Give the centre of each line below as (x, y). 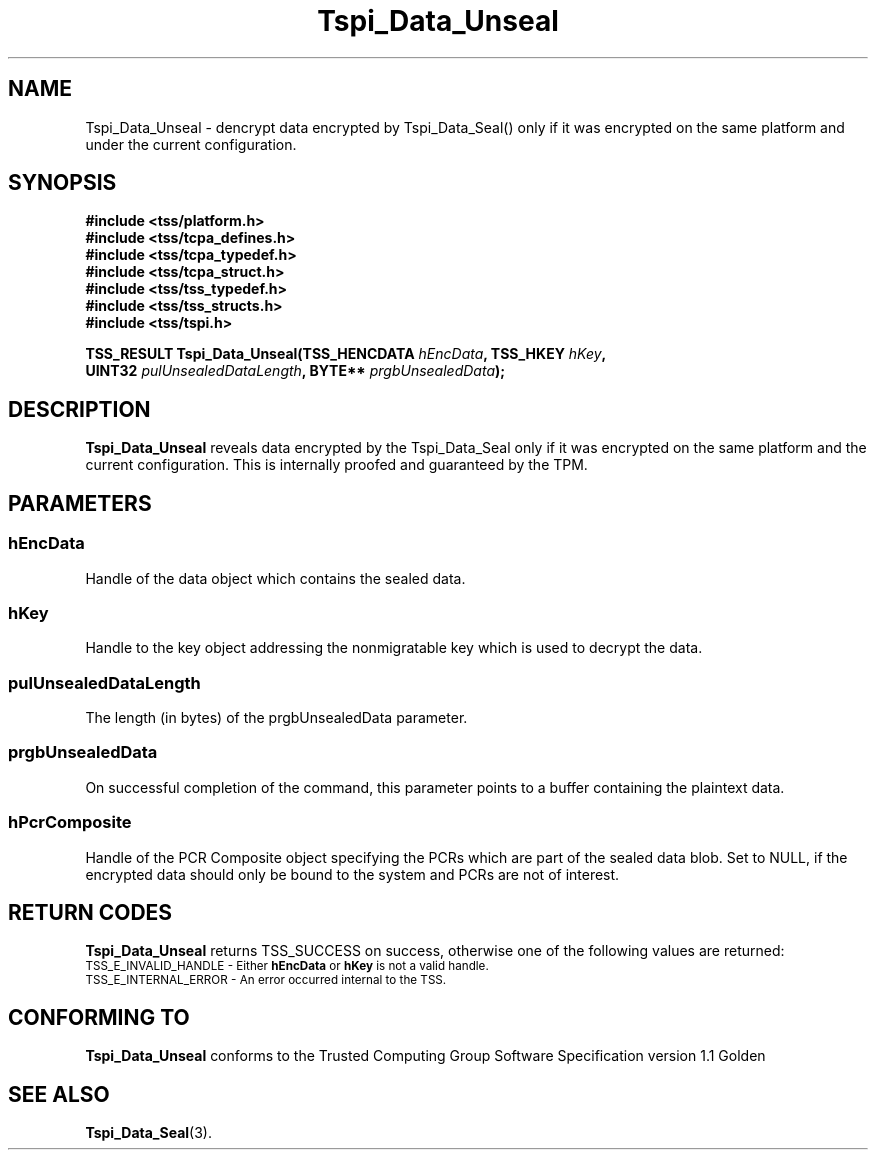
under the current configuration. (191, 144)
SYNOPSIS (62, 183)
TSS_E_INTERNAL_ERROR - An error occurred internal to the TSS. (266, 980)
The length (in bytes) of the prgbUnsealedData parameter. (276, 717)
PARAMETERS (80, 503)
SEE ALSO (59, 1094)
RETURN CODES (90, 912)
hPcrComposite (70, 822)
